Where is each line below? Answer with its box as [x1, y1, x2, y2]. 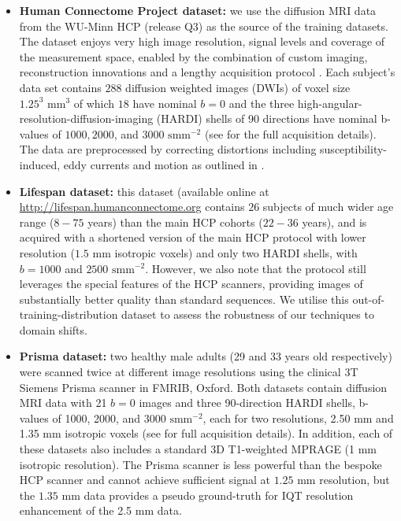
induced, [19, 156, 61, 172]
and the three [228, 94, 295, 111]
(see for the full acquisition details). [204, 125, 377, 142]
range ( [19, 213, 54, 230]
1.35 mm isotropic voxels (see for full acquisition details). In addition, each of [19, 425, 393, 442]
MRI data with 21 [19, 394, 107, 411]
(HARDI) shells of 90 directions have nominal [156, 110, 377, 127]
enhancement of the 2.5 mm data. [19, 502, 182, 519]
